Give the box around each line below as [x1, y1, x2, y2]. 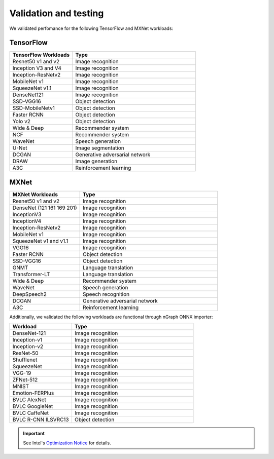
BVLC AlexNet [12, 396, 47, 403]
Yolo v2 [12, 118, 30, 125]
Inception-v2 [12, 343, 44, 350]
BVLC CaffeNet [12, 409, 49, 416]
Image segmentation [75, 144, 124, 151]
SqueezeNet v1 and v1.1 [12, 237, 68, 244]
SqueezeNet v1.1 [12, 85, 52, 92]
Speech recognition [83, 290, 129, 297]
